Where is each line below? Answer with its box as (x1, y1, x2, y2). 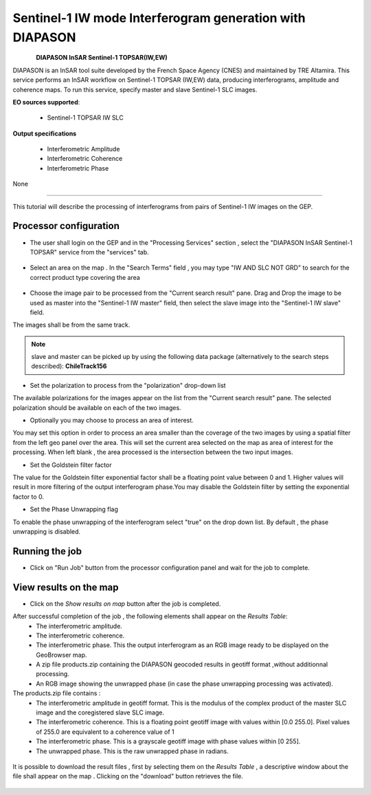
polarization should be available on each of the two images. (12, 403, 181, 412)
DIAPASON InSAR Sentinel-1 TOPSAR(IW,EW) (36, 54, 168, 62)
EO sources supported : (12, 98, 80, 106)
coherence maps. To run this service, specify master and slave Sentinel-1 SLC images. (12, 85, 258, 94)
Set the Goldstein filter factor (30, 461, 112, 469)
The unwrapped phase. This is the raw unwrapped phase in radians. (36, 747, 229, 755)
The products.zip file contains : (12, 689, 101, 697)
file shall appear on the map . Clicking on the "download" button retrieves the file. (12, 772, 244, 781)
